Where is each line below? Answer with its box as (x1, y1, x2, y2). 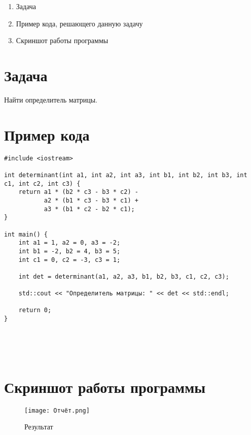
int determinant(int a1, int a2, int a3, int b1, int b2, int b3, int (4, 171, 247, 179)
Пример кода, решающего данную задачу (16, 18, 143, 28)
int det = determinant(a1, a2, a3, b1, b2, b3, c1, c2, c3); (18, 273, 229, 280)
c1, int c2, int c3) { (4, 180, 81, 187)
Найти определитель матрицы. (4, 94, 97, 105)
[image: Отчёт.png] (24, 407, 90, 414)
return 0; (18, 307, 52, 314)
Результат (24, 421, 53, 432)
